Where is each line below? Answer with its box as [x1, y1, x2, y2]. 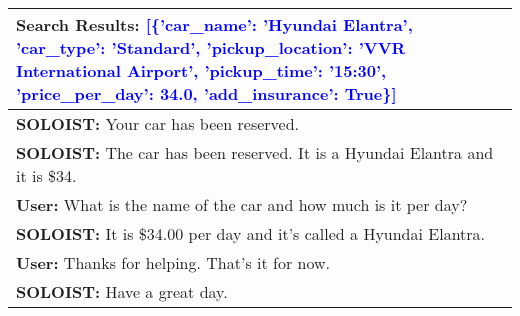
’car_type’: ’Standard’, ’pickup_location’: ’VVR [16, 36, 406, 59]
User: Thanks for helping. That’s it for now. [16, 251, 330, 274]
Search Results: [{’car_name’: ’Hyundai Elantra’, [16, 13, 413, 36]
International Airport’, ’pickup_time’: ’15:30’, [16, 59, 387, 82]
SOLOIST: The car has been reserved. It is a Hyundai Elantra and [16, 141, 494, 164]
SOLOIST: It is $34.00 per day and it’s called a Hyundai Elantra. [16, 222, 486, 245]
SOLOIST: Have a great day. [16, 280, 228, 303]
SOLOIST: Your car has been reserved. [16, 112, 300, 135]
